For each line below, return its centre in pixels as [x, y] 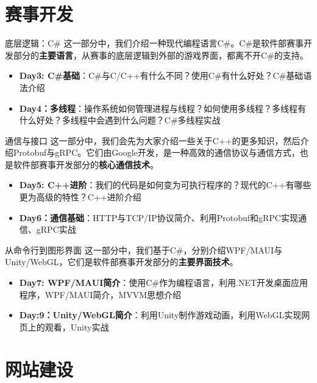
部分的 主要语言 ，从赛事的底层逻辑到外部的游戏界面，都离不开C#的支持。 [161, 55]
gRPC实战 [56, 229]
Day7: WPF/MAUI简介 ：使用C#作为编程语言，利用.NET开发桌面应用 [164, 283]
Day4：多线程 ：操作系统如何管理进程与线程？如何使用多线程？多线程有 [163, 108]
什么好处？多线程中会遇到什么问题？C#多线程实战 [120, 120]
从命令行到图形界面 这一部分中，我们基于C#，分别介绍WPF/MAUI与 [144, 250]
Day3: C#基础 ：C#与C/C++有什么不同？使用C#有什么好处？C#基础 [161, 75]
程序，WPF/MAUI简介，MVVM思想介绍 [100, 294]
